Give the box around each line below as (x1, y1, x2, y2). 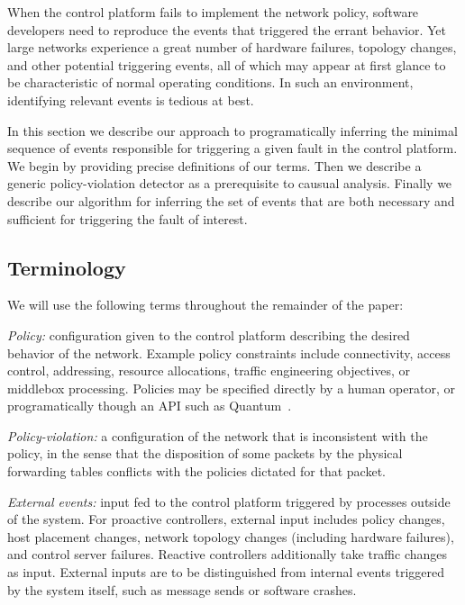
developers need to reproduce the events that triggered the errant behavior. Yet (7, 20, 446, 39)
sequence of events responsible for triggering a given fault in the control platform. (7, 139, 458, 158)
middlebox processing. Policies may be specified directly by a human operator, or (7, 378, 455, 397)
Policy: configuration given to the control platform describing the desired (7, 325, 410, 344)
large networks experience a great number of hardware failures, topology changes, (7, 38, 457, 57)
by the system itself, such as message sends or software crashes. (7, 580, 357, 599)
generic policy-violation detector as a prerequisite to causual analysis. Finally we (7, 174, 452, 193)
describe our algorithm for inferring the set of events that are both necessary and (7, 191, 455, 210)
